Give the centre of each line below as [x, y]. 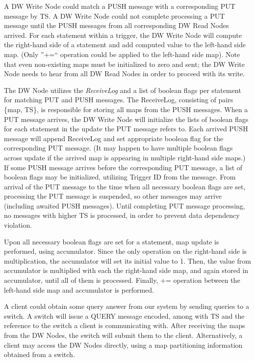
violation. [18, 225]
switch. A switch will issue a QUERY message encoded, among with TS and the [124, 316]
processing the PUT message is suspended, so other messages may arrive [113, 196]
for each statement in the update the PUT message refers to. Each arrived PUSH [126, 129]
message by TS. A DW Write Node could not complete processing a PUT [115, 15]
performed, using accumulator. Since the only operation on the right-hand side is [126, 251]
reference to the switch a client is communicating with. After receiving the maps [125, 325]
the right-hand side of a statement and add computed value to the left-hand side [125, 45]
